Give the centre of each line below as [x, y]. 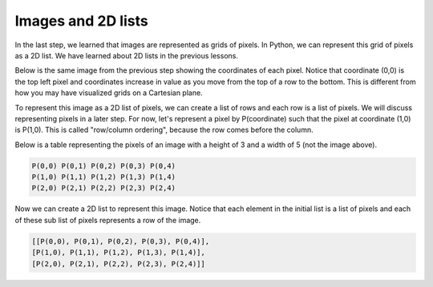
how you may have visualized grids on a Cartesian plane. [109, 93]
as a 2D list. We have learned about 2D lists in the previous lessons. [126, 55]
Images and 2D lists [81, 21]
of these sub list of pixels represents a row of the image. [108, 220]
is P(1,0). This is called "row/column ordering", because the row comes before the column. [164, 130]
